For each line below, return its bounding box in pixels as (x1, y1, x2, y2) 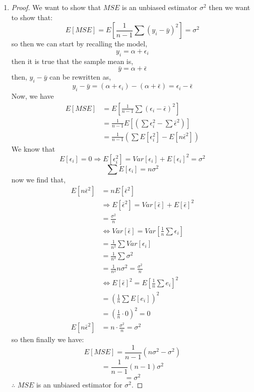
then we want (209, 2, 250, 12)
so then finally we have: (11, 334, 84, 345)
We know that (11, 143, 55, 154)
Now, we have (11, 90, 54, 101)
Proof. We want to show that (11, 2, 101, 12)
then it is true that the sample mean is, (11, 55, 134, 66)
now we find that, (11, 174, 66, 184)
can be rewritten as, (49, 72, 111, 82)
